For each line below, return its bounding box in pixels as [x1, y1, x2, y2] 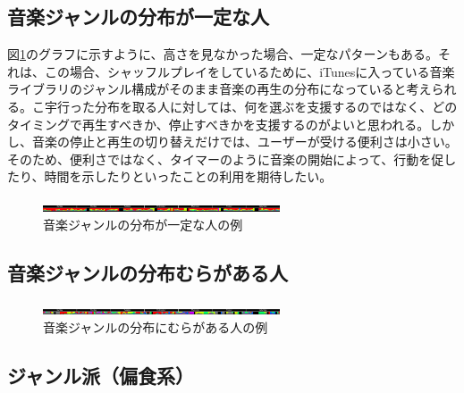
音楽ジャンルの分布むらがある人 [7, 258, 288, 286]
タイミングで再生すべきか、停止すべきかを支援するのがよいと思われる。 [7, 114, 430, 133]
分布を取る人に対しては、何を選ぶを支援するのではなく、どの [94, 96, 458, 115]
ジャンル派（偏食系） [7, 361, 194, 389]
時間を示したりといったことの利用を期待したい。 [44, 167, 333, 186]
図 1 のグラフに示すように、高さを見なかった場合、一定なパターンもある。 [7, 45, 438, 63]
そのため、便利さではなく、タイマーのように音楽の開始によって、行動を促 [7, 149, 444, 168]
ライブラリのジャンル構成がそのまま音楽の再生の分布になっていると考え [7, 79, 432, 98]
